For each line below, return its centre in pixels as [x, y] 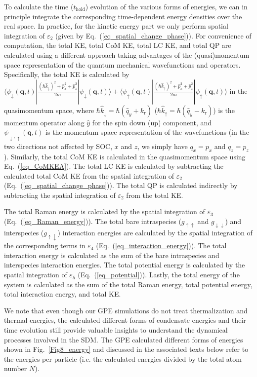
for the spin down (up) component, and [152, 122]
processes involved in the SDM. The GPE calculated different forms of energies [124, 339]
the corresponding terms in [45, 245]
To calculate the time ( [39, 6]
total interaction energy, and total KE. [63, 294]
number [16, 368]
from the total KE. [155, 195]
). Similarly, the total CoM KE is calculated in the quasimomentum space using [125, 156]
